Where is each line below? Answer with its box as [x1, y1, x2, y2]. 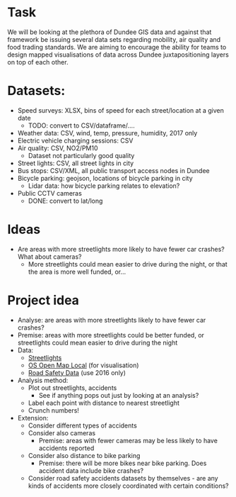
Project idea [7, 292, 80, 308]
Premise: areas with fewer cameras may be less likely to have [38, 436, 218, 445]
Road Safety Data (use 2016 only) [28, 368, 126, 376]
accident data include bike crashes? [38, 466, 143, 475]
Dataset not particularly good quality [28, 151, 135, 160]
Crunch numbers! [28, 406, 80, 415]
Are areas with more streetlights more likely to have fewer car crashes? [17, 245, 225, 253]
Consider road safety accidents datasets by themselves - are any [28, 474, 218, 482]
